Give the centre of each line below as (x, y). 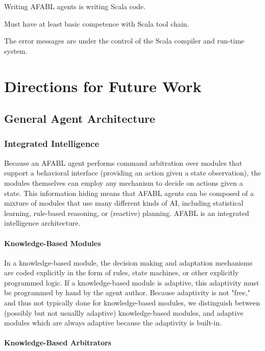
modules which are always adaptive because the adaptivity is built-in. (113, 323)
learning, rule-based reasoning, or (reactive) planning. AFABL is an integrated (127, 213)
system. (16, 50)
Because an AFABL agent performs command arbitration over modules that (123, 162)
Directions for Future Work (103, 86)
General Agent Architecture (80, 118)
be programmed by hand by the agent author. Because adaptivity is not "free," (127, 292)
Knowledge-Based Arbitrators (58, 343)
